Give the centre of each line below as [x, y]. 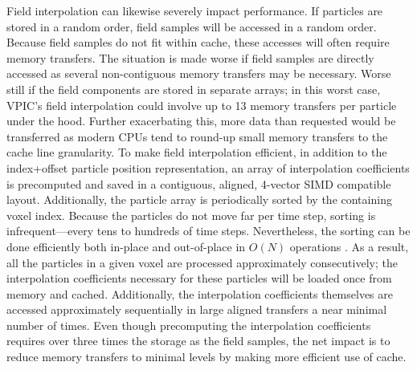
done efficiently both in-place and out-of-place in [126, 246]
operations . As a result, [349, 246]
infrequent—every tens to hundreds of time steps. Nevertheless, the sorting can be [208, 231]
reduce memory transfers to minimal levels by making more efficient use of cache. [206, 357]
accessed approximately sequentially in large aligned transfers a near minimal [197, 309]
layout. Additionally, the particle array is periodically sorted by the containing [199, 199]
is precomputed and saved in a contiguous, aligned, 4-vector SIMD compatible [199, 183]
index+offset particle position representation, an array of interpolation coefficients [208, 167]
